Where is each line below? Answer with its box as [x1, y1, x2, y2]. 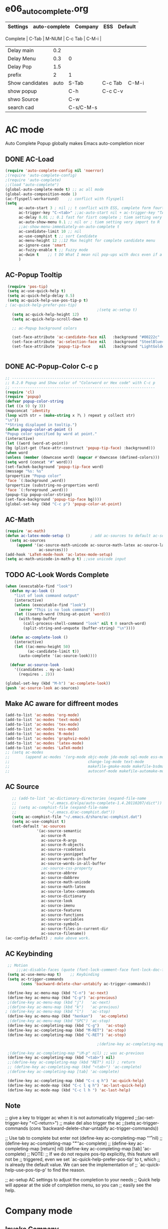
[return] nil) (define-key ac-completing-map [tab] [40, 1146, 142, 1152]
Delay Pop [7, 63, 32, 70]
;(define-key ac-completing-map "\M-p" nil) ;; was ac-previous [7, 1050, 144, 1056]
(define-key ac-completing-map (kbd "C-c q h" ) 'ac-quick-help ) [7, 1078, 144, 1083]
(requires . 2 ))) [18, 672, 55, 677]
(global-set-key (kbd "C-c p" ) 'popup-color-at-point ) [5, 501, 122, 506]
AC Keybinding [5, 950, 53, 958]
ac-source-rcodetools [40, 847, 86, 852]
